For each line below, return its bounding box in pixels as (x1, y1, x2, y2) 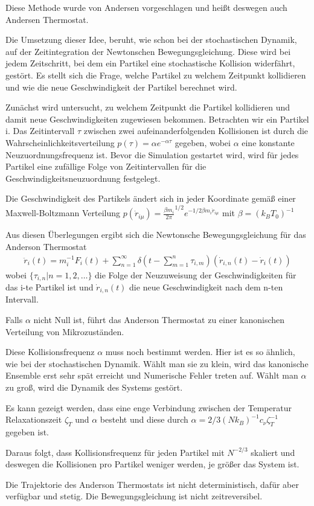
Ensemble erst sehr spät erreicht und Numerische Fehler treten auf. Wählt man (5, 369, 298, 382)
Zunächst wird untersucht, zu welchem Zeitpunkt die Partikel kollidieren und (5, 101, 290, 114)
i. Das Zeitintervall (5, 124, 75, 137)
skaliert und (251, 446, 295, 458)
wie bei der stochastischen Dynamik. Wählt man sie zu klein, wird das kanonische (5, 357, 309, 370)
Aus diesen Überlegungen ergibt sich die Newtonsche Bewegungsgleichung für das (5, 228, 306, 241)
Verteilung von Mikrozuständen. (5, 325, 124, 338)
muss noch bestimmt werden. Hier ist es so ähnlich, (105, 345, 295, 358)
